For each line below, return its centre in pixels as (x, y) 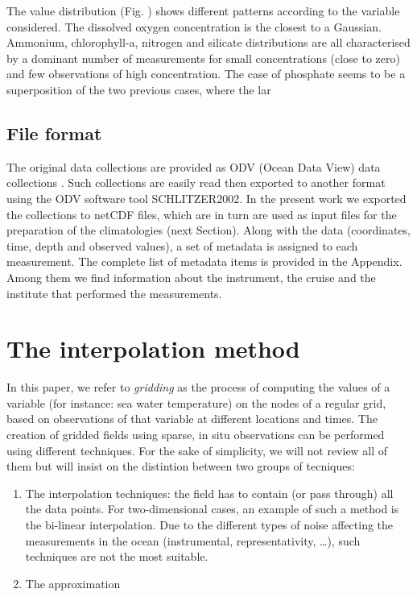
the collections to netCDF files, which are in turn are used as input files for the (202, 214)
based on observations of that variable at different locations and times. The (192, 419)
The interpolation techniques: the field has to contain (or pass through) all (209, 493)
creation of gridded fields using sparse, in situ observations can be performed (196, 435)
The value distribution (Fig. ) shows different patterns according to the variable (203, 10)
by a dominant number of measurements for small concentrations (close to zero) (203, 58)
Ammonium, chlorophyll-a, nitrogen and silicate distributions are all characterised (208, 42)
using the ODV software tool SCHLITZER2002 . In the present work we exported (206, 198)
